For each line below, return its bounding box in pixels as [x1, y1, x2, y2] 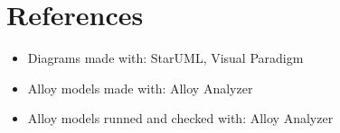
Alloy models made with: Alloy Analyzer [27, 78, 253, 97]
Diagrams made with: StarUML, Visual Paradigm [27, 49, 304, 67]
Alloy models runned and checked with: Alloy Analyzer [27, 109, 334, 128]
